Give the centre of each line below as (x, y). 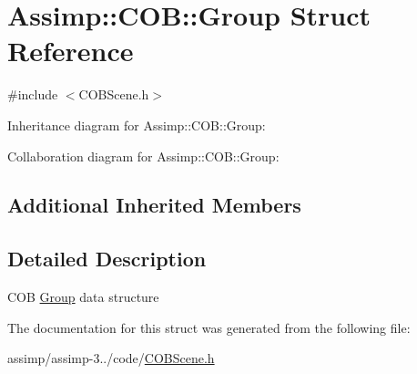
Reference (71, 51)
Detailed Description (107, 259)
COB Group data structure (83, 297)
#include (33, 94)
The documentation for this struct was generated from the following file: (209, 327)
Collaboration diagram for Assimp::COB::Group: (143, 156)
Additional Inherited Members (154, 205)
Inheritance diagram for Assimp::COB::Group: (137, 125)
